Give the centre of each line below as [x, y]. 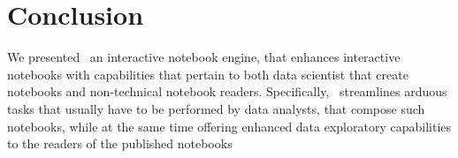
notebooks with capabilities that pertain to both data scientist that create [208, 74]
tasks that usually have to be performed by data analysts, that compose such [216, 108]
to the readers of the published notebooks [120, 143]
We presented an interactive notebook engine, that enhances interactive [204, 57]
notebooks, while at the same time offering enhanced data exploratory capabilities [229, 126]
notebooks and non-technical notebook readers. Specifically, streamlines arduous [227, 91]
